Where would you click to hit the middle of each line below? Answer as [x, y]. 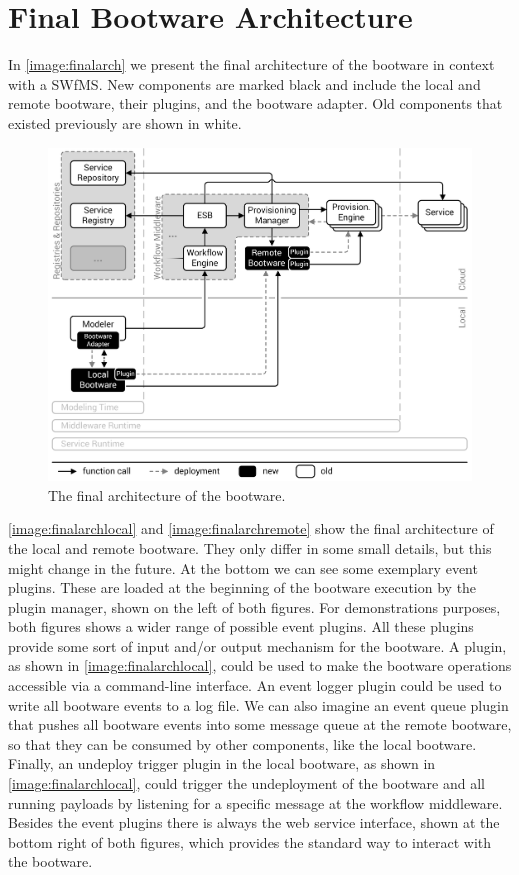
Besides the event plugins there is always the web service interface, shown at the [254, 822]
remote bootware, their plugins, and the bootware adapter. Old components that [255, 103]
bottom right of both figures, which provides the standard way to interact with [250, 841]
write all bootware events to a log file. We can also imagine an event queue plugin [258, 704]
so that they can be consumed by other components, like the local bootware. [242, 743]
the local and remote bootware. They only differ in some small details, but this [250, 547]
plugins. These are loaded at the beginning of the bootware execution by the [242, 587]
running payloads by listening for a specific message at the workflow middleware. [255, 802]
